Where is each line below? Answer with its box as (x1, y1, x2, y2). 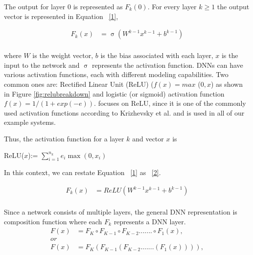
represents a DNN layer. (114, 216, 186, 226)
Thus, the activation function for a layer (4, 134, 124, 143)
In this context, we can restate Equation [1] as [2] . (4, 167, 161, 177)
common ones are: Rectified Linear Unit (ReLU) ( (4, 79, 154, 89)
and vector (132, 134, 164, 143)
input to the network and (4, 59, 80, 70)
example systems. (4, 117, 56, 127)
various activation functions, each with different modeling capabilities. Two (4, 69, 229, 79)
